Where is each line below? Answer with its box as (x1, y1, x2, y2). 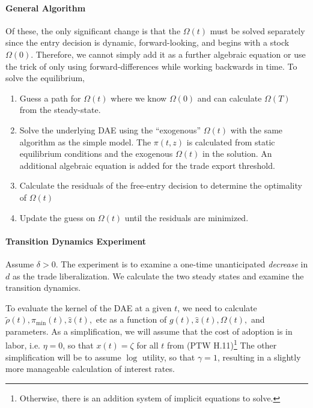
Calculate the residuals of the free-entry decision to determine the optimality (19, 179, 302, 192)
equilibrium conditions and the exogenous (19, 147, 173, 160)
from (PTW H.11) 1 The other (166, 337, 277, 352)
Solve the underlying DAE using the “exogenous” (19, 123, 201, 136)
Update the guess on (19, 211, 96, 224)
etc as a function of (96, 313, 167, 326)
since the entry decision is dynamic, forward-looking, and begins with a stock (5, 36, 290, 49)
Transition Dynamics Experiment (5, 234, 147, 247)
